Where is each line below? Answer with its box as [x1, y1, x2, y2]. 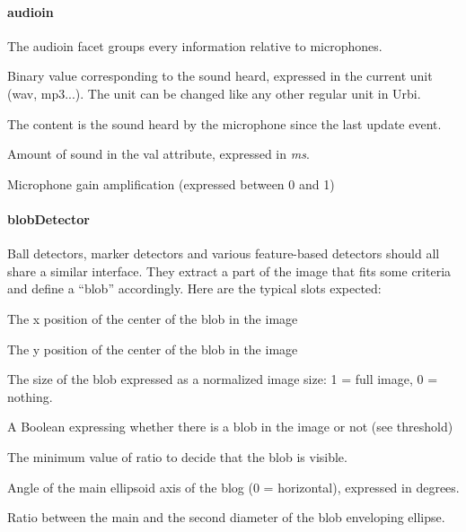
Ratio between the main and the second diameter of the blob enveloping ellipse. [7, 508, 445, 527]
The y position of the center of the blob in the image [7, 339, 298, 358]
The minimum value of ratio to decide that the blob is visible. [7, 447, 347, 466]
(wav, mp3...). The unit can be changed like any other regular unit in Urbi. [7, 83, 421, 102]
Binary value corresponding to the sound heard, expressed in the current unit [7, 66, 433, 85]
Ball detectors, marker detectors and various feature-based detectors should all [7, 244, 440, 263]
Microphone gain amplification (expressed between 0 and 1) [7, 174, 335, 193]
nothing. [7, 387, 53, 406]
